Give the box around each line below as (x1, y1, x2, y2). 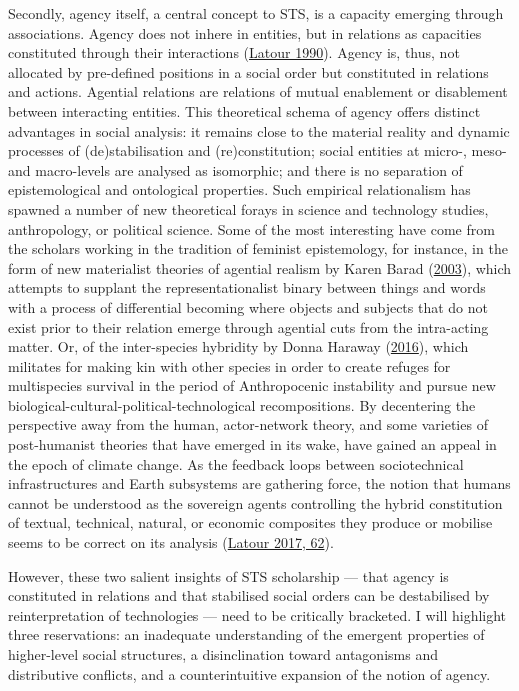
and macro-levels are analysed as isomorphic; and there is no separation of (8, 159, 463, 180)
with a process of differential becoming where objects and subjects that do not (8, 296, 488, 317)
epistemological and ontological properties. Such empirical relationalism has (8, 179, 471, 200)
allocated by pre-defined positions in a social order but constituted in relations (8, 61, 489, 82)
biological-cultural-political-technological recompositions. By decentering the (8, 394, 476, 415)
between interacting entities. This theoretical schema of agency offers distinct (8, 100, 481, 121)
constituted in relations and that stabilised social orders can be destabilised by (8, 585, 490, 606)
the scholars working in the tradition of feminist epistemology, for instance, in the (8, 238, 508, 259)
